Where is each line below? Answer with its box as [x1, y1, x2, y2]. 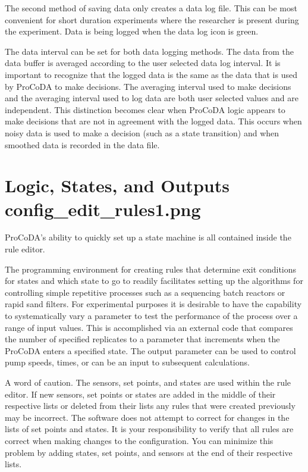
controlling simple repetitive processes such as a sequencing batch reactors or [5, 286, 285, 298]
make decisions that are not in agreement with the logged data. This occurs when [5, 115, 302, 127]
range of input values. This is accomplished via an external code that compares [5, 321, 293, 333]
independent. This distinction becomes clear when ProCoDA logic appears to [5, 103, 285, 115]
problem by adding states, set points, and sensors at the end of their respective [5, 446, 293, 458]
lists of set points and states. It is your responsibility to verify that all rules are [5, 423, 294, 435]
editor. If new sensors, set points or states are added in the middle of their [5, 387, 276, 400]
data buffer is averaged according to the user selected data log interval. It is [5, 57, 281, 69]
